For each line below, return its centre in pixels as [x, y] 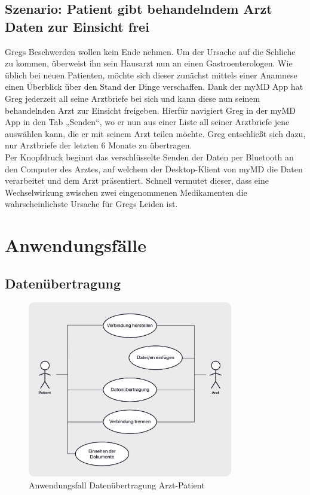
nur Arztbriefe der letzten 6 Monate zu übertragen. [99, 145]
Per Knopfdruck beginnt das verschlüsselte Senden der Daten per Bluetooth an [149, 157]
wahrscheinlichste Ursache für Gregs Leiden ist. [91, 204]
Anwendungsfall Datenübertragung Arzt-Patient [117, 485]
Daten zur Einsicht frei [77, 26]
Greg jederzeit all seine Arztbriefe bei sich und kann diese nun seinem [133, 98]
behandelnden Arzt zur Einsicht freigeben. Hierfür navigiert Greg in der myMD [151, 110]
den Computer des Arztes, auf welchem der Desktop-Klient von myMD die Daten [154, 168]
